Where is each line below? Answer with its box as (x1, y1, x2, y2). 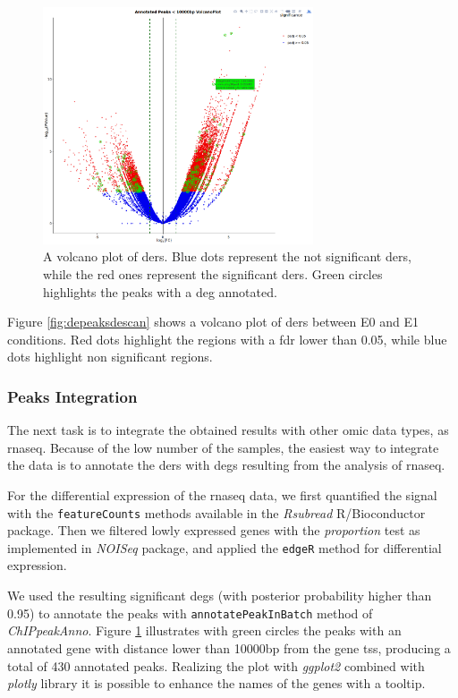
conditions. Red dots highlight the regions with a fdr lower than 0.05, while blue (7, 329, 447, 348)
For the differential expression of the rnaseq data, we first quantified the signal (7, 485, 437, 504)
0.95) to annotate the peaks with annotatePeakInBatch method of (7, 603, 373, 622)
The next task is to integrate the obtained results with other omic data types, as (7, 421, 449, 439)
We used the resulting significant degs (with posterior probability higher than (7, 586, 432, 605)
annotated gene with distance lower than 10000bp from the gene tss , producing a (7, 638, 451, 657)
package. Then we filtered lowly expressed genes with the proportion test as (7, 521, 420, 540)
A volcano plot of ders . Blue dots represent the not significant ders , (43, 247, 411, 266)
